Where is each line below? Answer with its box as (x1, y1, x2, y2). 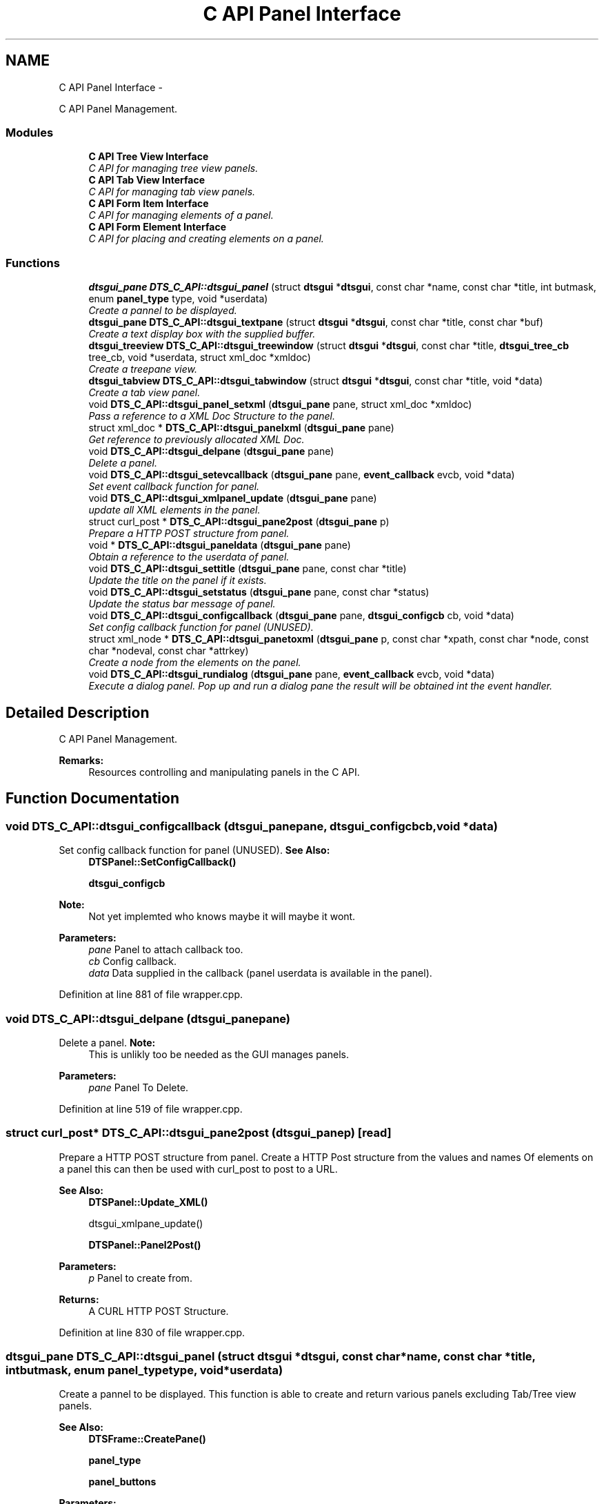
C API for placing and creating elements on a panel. (88, 233, 324, 245)
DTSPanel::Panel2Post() (88, 1238, 201, 1251)
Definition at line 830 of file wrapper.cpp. (59, 1326, 245, 1338)
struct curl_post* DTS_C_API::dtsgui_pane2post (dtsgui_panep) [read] (6, 1126, 392, 1140)
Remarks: (59, 754, 104, 766)
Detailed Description (6, 703, 150, 721)
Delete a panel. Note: (59, 1036, 156, 1048)
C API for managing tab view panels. (88, 186, 256, 198)
